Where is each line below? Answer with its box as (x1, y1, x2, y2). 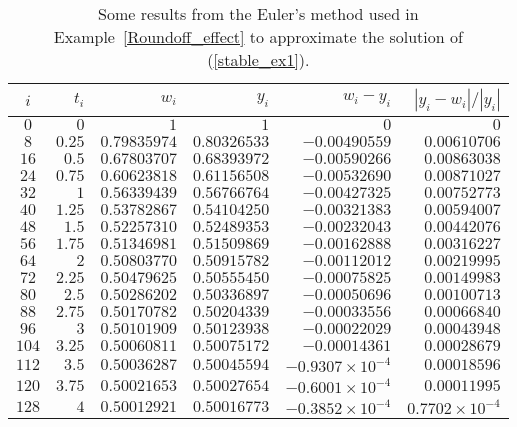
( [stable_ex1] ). (207, 48, 310, 71)
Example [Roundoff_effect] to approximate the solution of (53, 25, 463, 48)
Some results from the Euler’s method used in (98, 2, 419, 25)
